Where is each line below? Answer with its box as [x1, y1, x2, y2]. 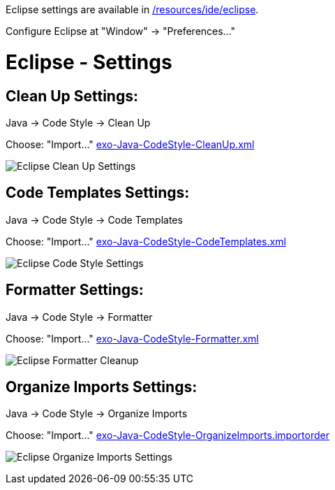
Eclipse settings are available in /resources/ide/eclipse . [6, 3, 259, 15]
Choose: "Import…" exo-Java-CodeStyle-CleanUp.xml [6, 138, 255, 150]
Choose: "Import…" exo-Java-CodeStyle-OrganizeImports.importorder [6, 429, 329, 442]
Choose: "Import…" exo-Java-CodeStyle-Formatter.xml [6, 332, 259, 345]
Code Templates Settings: [6, 184, 190, 202]
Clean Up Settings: [6, 87, 138, 105]
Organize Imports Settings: [6, 378, 198, 396]
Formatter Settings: [6, 281, 144, 299]
